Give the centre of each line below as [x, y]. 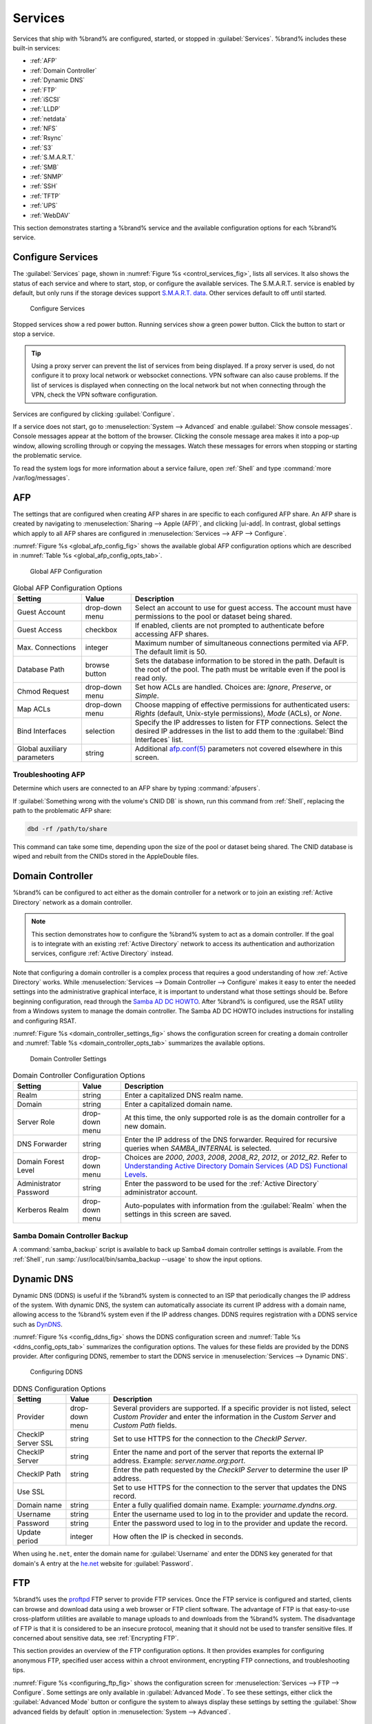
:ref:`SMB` [44, 167]
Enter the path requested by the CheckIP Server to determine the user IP [230, 1470]
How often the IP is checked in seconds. [178, 1536]
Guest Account [41, 612]
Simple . [147, 695]
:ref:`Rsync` [46, 138]
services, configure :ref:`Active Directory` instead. [102, 953]
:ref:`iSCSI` [45, 99]
